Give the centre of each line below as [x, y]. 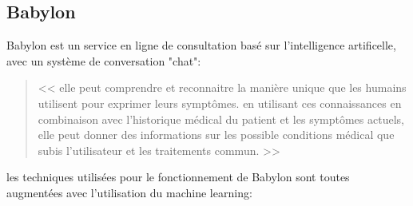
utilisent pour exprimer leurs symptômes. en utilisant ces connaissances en [220, 103]
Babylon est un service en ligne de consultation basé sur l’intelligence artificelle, [201, 45]
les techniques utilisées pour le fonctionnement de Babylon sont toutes [178, 177]
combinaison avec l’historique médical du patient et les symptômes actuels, [221, 119]
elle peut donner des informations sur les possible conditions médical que [216, 135]
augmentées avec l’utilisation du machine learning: [129, 192]
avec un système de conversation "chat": [104, 60]
